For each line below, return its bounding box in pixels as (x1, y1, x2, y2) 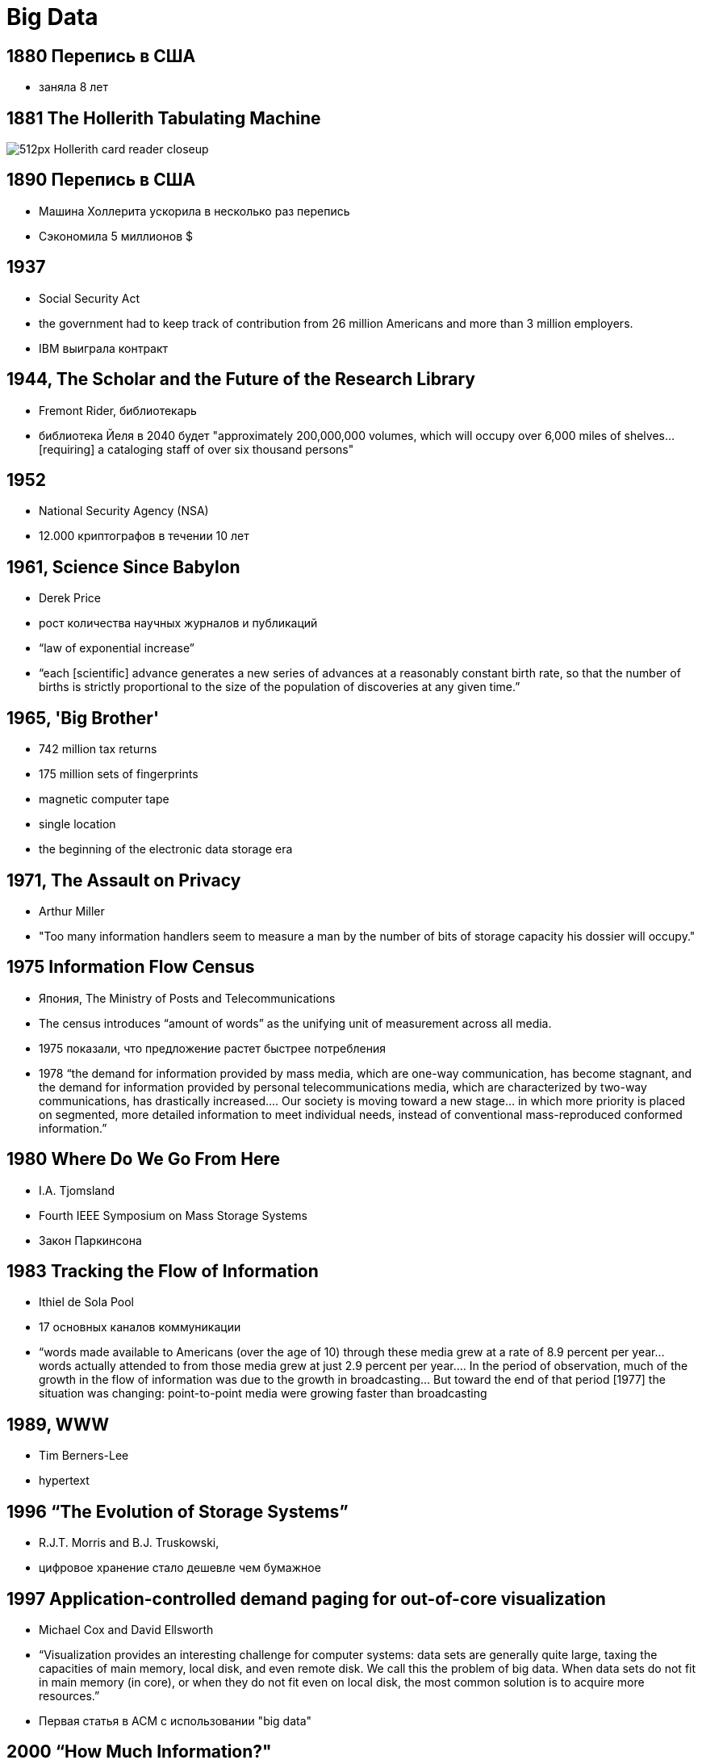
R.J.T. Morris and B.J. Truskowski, (39, 1536, 219, 1550)
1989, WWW (6, 1414, 110, 1435)
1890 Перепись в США (6, 170, 196, 191)
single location (39, 817, 116, 832)
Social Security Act (39, 291, 140, 305)
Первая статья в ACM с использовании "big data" (39, 1713, 312, 1728)
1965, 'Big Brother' (6, 707, 159, 728)
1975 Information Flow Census (6, 957, 255, 978)
